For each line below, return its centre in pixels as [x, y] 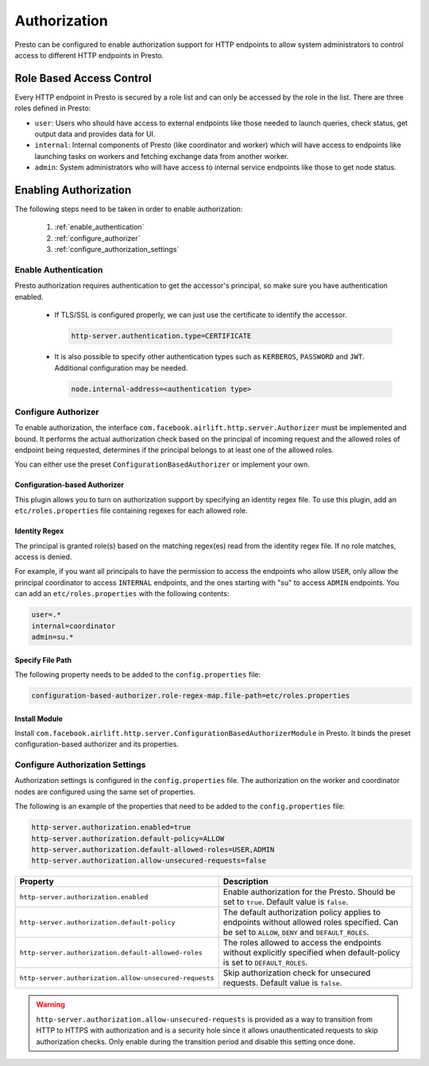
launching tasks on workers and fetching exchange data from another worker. [162, 156]
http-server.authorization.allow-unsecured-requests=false [149, 861]
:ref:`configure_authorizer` [97, 238]
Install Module [39, 719]
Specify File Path [43, 660]
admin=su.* [52, 637]
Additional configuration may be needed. [121, 368]
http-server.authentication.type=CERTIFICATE [161, 336]
